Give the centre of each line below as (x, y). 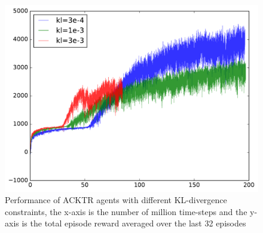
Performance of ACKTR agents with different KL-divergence (116, 200)
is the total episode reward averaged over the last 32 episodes (134, 223)
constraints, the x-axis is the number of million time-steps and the (126, 211)
